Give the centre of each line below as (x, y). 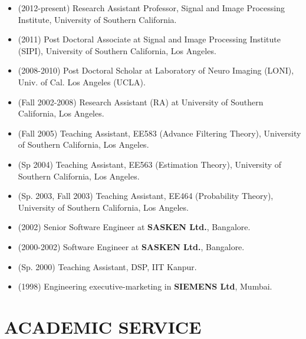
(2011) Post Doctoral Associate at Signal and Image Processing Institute (149, 39)
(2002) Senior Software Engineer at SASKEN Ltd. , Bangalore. (134, 227)
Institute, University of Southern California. (97, 19)
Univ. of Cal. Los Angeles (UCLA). (82, 82)
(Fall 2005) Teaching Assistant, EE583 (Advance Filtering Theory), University (159, 133)
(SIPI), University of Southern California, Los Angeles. (117, 50)
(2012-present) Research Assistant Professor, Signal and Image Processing (151, 8)
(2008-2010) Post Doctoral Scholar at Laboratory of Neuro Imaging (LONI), (156, 70)
